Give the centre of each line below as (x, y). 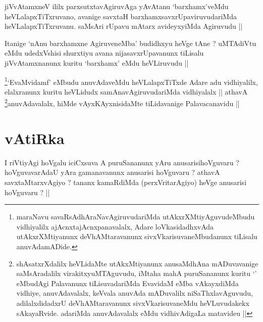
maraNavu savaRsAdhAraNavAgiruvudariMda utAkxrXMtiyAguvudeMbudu (136, 217)
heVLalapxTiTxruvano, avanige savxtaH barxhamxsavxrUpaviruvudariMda (121, 16)
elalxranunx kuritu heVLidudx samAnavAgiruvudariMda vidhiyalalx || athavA (126, 91)
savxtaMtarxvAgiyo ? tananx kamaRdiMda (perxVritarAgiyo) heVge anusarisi (126, 182)
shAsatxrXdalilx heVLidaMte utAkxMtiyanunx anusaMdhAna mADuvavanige (137, 263)
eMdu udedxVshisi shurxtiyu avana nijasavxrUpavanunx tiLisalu (104, 53)
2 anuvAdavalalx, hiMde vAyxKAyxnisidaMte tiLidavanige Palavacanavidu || (122, 103)
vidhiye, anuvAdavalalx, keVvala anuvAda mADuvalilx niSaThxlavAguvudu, (135, 293)
